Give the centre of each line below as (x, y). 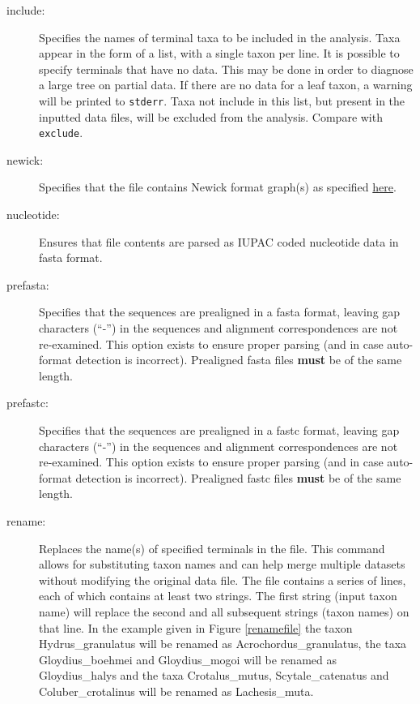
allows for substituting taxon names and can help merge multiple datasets (222, 564)
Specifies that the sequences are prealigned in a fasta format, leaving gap (220, 312)
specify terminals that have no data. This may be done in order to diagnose (226, 69)
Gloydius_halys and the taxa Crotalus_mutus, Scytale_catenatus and (214, 675)
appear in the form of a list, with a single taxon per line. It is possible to (219, 53)
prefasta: (28, 284)
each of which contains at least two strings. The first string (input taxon (218, 596)
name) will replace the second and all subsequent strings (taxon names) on (224, 611)
